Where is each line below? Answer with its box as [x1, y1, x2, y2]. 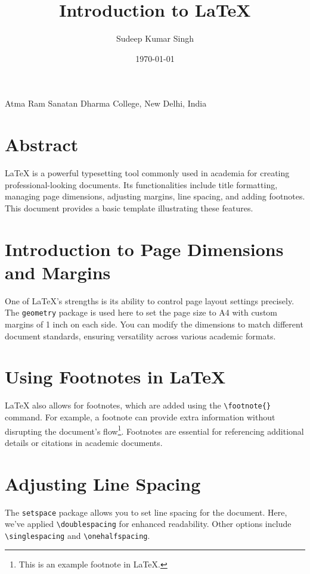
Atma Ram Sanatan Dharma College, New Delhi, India [5, 97, 207, 110]
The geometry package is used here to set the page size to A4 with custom [5, 306, 278, 319]
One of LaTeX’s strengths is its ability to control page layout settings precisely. [5, 294, 294, 307]
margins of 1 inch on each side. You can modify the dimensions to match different [5, 317, 303, 330]
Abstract [5, 132, 79, 157]
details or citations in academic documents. [5, 436, 163, 448]
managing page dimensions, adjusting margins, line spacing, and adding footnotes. [5, 190, 305, 202]
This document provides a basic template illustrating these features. [5, 201, 253, 214]
